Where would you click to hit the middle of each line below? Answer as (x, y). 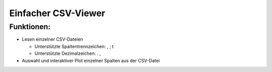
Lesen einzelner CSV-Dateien (52, 39)
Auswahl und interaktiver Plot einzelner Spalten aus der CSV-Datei (91, 60)
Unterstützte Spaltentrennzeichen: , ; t (74, 46)
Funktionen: (30, 27)
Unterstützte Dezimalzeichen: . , (68, 53)
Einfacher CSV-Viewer (57, 13)
